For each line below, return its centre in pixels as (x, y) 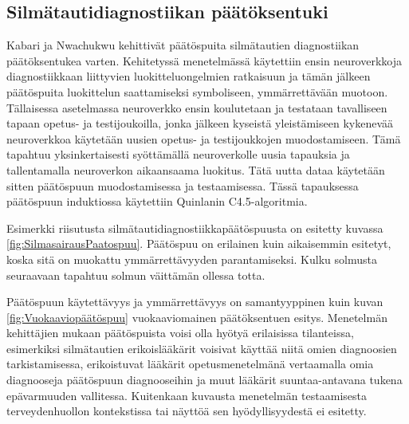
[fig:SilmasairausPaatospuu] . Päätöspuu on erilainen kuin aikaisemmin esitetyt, (199, 243)
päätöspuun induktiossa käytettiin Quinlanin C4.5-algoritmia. (157, 201)
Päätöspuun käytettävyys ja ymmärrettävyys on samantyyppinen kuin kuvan (195, 302)
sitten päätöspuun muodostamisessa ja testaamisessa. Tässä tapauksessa (183, 185)
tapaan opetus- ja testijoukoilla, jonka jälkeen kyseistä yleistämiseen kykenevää (200, 123)
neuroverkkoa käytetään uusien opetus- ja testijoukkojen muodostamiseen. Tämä (204, 138)
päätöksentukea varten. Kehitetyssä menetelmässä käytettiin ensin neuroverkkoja (204, 60)
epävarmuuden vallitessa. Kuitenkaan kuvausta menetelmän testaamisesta (187, 395)
